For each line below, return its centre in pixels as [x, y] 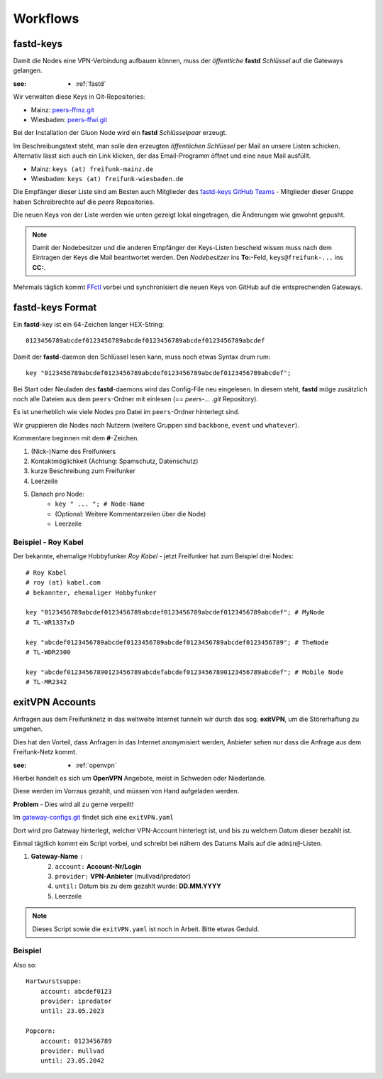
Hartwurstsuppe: [54, 981]
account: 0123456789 [76, 1041]
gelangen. [28, 70]
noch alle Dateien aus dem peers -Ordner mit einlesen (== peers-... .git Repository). [136, 398]
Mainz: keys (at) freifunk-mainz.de [92, 169]
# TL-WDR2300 [48, 652]
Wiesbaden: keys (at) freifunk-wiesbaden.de [107, 178]
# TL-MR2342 [46, 682]
